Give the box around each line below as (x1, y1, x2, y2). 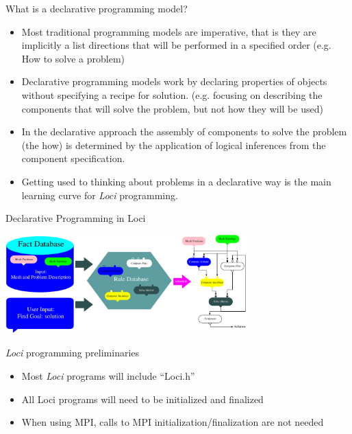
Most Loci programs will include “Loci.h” (21, 368, 195, 382)
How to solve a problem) (21, 51, 125, 65)
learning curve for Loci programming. (21, 187, 178, 202)
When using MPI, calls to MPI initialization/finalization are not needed (21, 415, 324, 429)
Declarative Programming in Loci (5, 211, 146, 225)
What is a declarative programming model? (5, 1, 188, 15)
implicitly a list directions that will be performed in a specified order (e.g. (21, 38, 331, 52)
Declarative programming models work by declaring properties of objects (21, 74, 327, 89)
